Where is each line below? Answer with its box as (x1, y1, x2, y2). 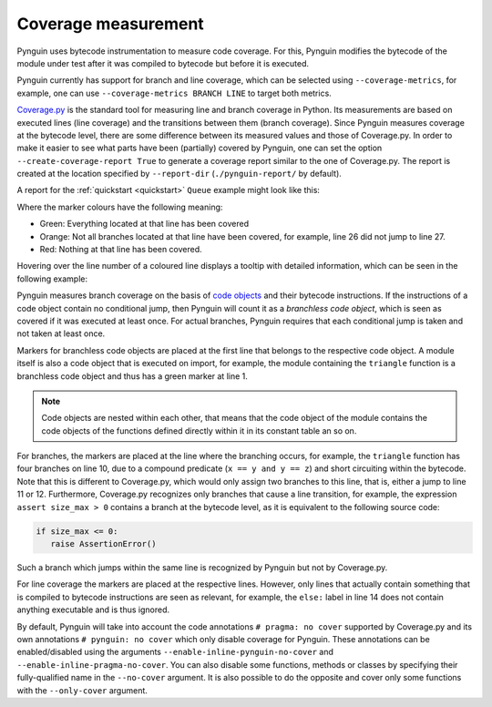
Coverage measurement (16, 14, 204, 34)
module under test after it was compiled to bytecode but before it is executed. (16, 57, 310, 68)
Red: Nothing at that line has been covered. (39, 244, 202, 255)
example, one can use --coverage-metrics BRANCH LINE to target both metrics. (16, 87, 332, 98)
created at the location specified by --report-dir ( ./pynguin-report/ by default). (16, 169, 342, 179)
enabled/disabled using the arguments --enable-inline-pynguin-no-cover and (16, 647, 334, 658)
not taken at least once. (16, 328, 106, 339)
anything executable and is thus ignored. (16, 604, 170, 615)
